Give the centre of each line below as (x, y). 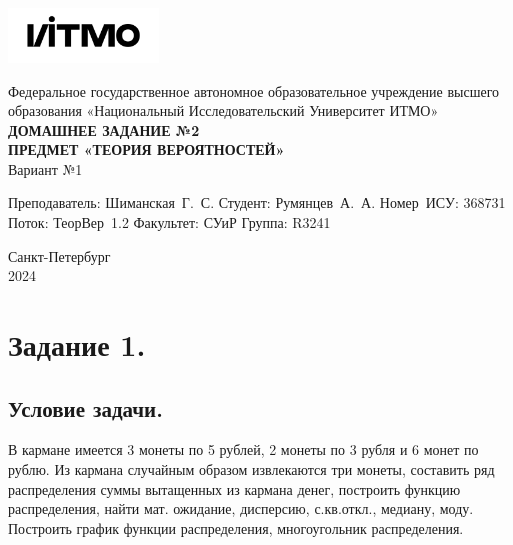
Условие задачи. (85, 407)
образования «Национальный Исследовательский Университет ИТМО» (223, 110)
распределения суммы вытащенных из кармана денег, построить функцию (234, 488)
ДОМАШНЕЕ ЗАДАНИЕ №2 (104, 129)
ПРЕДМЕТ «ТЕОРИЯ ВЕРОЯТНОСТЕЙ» (146, 149)
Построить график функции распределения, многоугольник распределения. (236, 527)
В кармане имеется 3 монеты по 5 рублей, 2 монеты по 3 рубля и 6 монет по (243, 449)
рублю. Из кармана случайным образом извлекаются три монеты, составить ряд (251, 469)
